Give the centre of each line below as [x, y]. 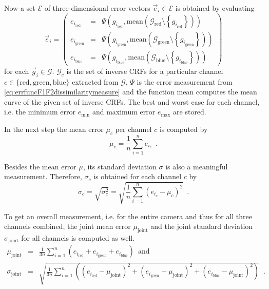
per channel [133, 129]
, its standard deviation [120, 166]
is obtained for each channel [138, 176]
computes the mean [226, 92]
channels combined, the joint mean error [68, 226]
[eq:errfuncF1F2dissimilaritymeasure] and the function [89, 92]
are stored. [190, 112]
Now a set [20, 8]
